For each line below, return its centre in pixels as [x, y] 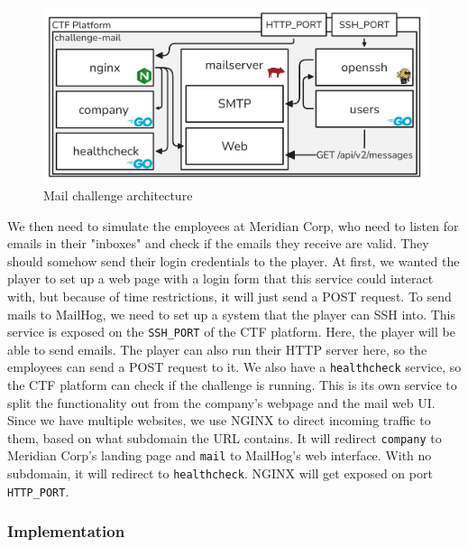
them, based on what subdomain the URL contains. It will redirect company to [225, 437]
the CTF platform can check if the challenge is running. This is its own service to [232, 385]
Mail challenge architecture [118, 195]
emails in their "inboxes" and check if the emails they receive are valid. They [218, 243]
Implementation [66, 531]
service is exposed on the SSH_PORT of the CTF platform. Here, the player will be [231, 332]
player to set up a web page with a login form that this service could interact [220, 278]
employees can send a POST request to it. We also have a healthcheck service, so [234, 367]
